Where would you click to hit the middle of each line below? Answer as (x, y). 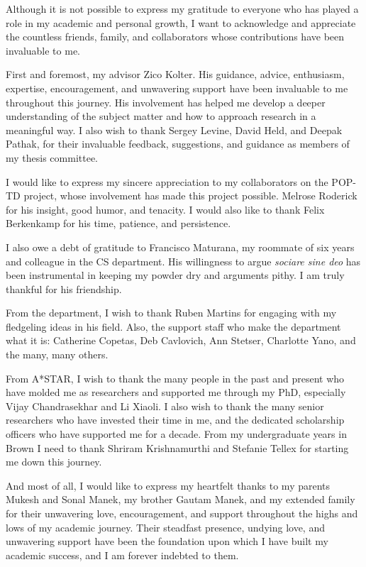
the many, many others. (57, 354)
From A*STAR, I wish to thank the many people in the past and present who (175, 378)
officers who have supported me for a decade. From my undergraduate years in (176, 434)
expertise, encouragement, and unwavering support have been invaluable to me (177, 88)
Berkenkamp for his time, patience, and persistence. (118, 223)
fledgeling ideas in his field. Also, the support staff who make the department (173, 326)
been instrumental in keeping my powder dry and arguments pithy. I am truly (175, 275)
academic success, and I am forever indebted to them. (122, 555)
